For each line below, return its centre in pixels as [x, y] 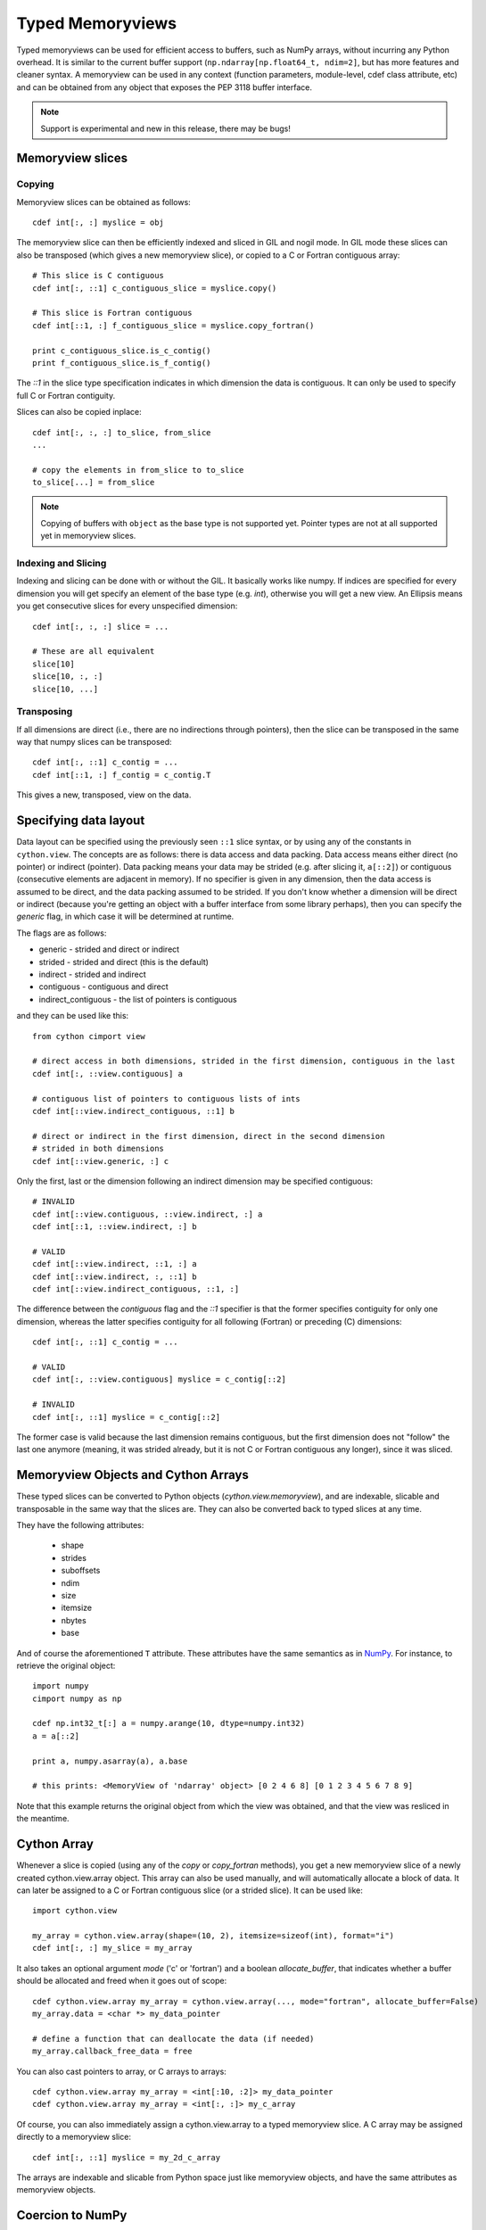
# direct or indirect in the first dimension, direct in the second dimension [209, 1136]
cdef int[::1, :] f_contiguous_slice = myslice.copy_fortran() [173, 325]
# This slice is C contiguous [99, 276]
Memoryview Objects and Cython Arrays [132, 1475]
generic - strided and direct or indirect [109, 949]
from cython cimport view [89, 1036]
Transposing [45, 712]
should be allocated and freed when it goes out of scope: [122, 1981]
